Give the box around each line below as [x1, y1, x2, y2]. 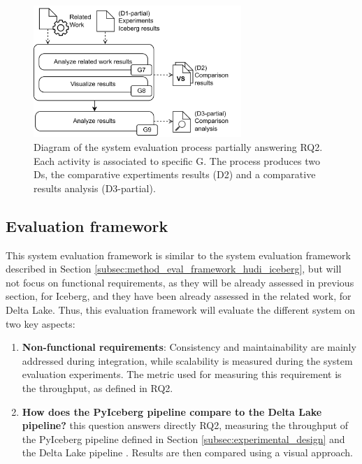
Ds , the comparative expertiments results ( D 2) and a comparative [34, 167, 316, 182]
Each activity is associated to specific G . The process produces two [34, 153, 320, 168]
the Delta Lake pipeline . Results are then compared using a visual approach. [22, 445, 353, 460]
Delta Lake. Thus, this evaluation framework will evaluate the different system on [6, 302, 356, 317]
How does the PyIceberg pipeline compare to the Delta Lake [22, 404, 322, 419]
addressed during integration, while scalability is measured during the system [22, 353, 353, 368]
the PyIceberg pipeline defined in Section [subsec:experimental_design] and [22, 431, 345, 446]
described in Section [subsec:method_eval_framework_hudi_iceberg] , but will [6, 261, 342, 276]
